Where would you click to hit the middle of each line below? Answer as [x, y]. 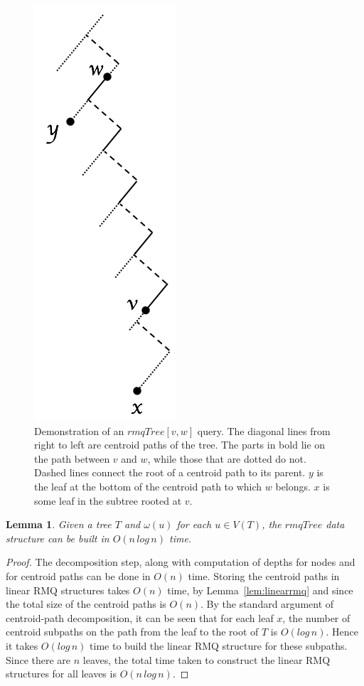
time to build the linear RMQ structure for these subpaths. [219, 645]
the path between [72, 458]
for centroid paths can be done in [78, 575]
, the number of [316, 617]
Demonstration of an [79, 430]
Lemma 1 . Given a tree [59, 524]
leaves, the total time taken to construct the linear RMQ [207, 659]
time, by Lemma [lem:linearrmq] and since [260, 590]
